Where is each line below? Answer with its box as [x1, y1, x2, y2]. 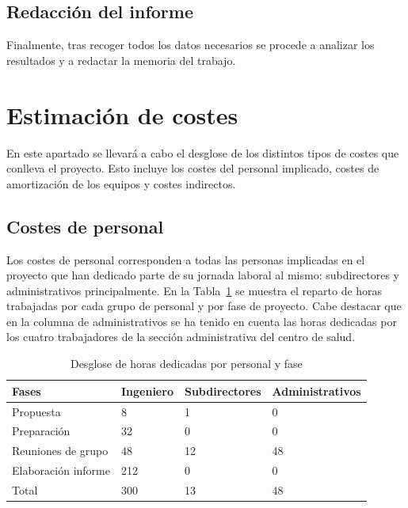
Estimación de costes [6, 98, 238, 131]
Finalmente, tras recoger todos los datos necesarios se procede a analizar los [6, 36, 375, 53]
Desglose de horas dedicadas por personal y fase [70, 355, 303, 372]
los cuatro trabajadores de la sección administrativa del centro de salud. [6, 328, 356, 345]
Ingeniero [120, 382, 173, 399]
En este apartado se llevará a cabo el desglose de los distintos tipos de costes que [6, 144, 399, 161]
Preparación [12, 423, 71, 439]
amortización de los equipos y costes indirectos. [6, 175, 236, 191]
